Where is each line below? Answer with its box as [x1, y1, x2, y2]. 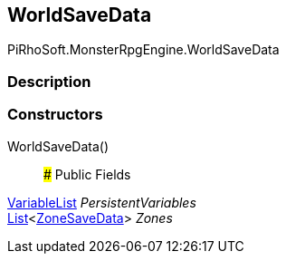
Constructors [7, 105, 103, 124]
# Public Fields [43, 166, 131, 182]
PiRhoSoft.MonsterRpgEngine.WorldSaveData [7, 42, 280, 58]
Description [7, 72, 91, 91]
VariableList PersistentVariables [7, 194, 196, 210]
